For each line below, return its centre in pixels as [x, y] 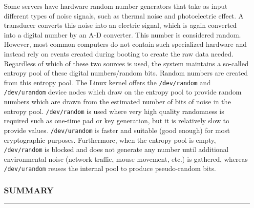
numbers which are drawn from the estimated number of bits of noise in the [117, 102]
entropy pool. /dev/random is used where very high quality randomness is [114, 111]
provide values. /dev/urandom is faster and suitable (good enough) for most [117, 130]
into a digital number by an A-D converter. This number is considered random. [123, 34]
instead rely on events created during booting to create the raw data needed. [119, 53]
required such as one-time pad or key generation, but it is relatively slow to [117, 121]
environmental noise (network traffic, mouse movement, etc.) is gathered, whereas [126, 159]
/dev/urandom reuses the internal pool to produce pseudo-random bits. [110, 168]
